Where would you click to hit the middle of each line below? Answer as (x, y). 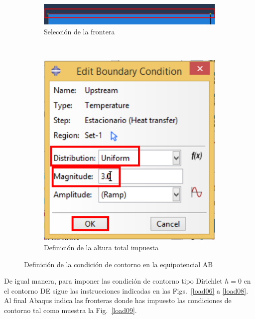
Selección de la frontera (79, 31)
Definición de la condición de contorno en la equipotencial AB (119, 264)
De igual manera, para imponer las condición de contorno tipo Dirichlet (113, 281)
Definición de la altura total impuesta (101, 247)
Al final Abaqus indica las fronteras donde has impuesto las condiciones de (118, 300)
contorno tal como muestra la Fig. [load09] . (70, 310)
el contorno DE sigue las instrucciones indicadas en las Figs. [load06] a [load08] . (126, 290)
